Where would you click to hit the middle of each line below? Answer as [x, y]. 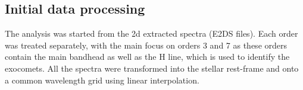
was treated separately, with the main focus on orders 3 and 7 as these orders [146, 45]
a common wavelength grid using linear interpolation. [102, 80]
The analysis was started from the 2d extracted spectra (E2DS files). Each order [151, 33]
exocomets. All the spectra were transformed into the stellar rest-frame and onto [152, 68]
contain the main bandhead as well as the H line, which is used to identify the [147, 57]
